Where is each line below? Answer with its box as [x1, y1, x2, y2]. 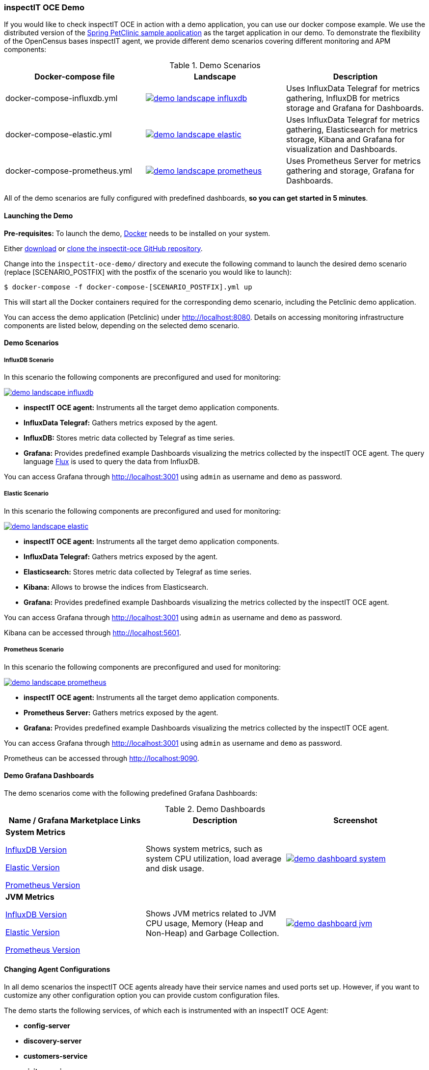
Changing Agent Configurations [4, 965, 110, 974]
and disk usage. [145, 863, 204, 873]
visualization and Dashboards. [286, 144, 398, 155]
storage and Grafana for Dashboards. [286, 103, 424, 113]
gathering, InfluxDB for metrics [286, 93, 400, 104]
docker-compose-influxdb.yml [5, 93, 118, 104]
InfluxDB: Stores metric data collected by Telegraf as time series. [24, 433, 235, 442]
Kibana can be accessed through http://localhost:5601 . [4, 628, 181, 637]
